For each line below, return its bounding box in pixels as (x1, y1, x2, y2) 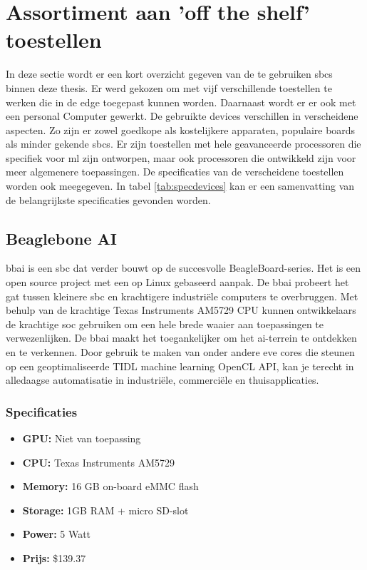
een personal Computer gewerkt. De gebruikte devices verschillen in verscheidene (6, 108, 358, 123)
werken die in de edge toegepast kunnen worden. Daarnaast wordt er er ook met (6, 94, 356, 109)
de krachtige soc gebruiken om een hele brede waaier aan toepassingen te (6, 316, 324, 331)
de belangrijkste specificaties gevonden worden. (6, 192, 211, 207)
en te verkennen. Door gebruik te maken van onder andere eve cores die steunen (6, 345, 355, 360)
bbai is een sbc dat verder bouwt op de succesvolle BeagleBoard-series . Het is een (6, 260, 361, 275)
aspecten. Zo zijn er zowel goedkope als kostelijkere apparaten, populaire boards (6, 122, 356, 137)
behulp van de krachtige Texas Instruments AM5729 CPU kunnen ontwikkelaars (6, 302, 356, 317)
